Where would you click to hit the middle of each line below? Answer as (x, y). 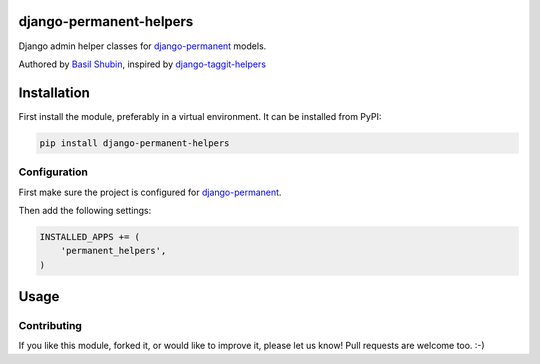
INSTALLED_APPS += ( (89, 236)
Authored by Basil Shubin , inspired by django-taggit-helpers (142, 64)
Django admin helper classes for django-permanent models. (142, 46)
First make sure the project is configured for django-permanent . (150, 192)
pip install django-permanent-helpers (134, 143)
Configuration (53, 172)
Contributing (50, 326)
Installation (54, 92)
